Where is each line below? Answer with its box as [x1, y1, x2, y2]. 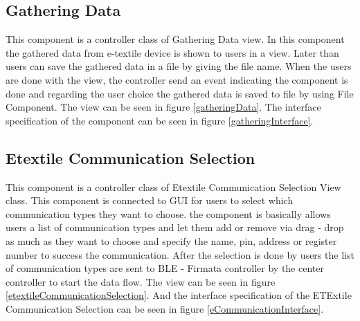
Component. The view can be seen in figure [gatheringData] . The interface [6, 100, 321, 114]
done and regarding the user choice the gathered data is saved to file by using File [6, 86, 354, 100]
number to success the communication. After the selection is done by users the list [6, 247, 354, 262]
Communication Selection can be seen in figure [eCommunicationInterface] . [6, 301, 324, 315]
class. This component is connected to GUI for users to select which [6, 193, 294, 208]
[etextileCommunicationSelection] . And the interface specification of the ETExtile [6, 288, 352, 302]
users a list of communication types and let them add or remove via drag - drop [6, 220, 344, 235]
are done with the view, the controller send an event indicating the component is [6, 72, 348, 86]
